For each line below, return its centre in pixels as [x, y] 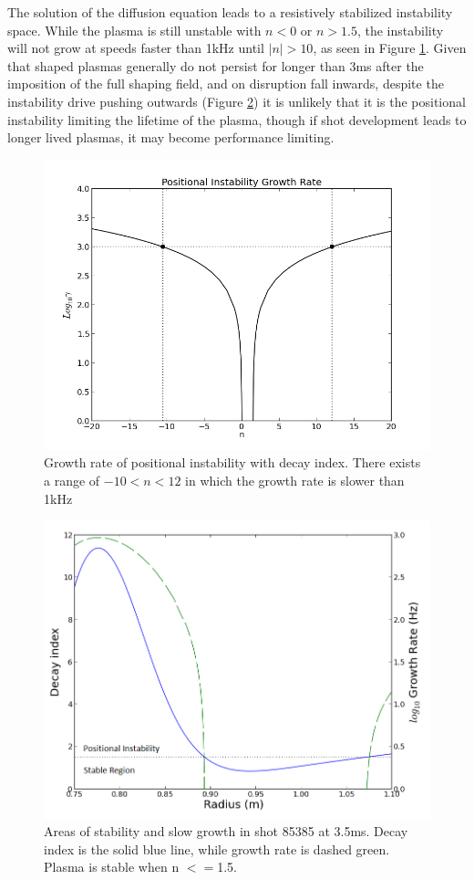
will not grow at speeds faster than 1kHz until [136, 48]
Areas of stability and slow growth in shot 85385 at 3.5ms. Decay [226, 831]
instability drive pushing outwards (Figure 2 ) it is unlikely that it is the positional [237, 101]
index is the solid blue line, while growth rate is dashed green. [217, 849]
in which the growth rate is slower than [295, 480]
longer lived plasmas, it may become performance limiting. [171, 137]
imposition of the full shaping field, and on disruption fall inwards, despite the [226, 84]
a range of [72, 480]
